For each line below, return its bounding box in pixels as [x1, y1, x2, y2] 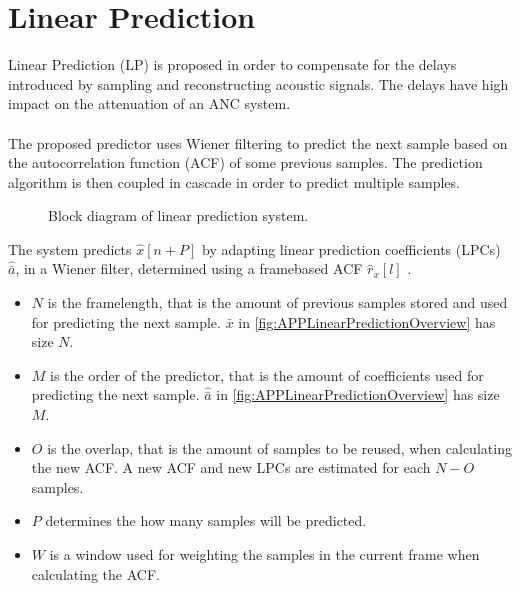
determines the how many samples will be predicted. [45, 510, 367, 531]
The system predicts [8, 238, 132, 259]
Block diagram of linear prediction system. [48, 205, 309, 226]
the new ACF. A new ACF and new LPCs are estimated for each [31, 457, 431, 478]
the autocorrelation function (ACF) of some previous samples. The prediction [8, 152, 483, 173]
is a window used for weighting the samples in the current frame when [49, 544, 480, 564]
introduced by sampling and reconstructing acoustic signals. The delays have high [8, 73, 509, 94]
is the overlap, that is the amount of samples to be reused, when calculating [47, 437, 512, 458]
